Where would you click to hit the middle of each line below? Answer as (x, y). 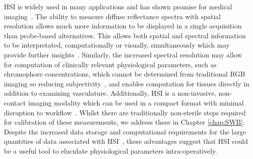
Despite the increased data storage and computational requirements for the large (125, 131)
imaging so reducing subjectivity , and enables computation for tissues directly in (127, 83)
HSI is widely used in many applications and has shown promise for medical (118, 6)
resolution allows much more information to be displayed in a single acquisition (123, 26)
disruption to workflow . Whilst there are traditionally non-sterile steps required (125, 112)
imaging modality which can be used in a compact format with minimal (136, 102)
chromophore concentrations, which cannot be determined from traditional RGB (125, 74)
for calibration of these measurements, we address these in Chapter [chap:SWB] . (125, 122)
